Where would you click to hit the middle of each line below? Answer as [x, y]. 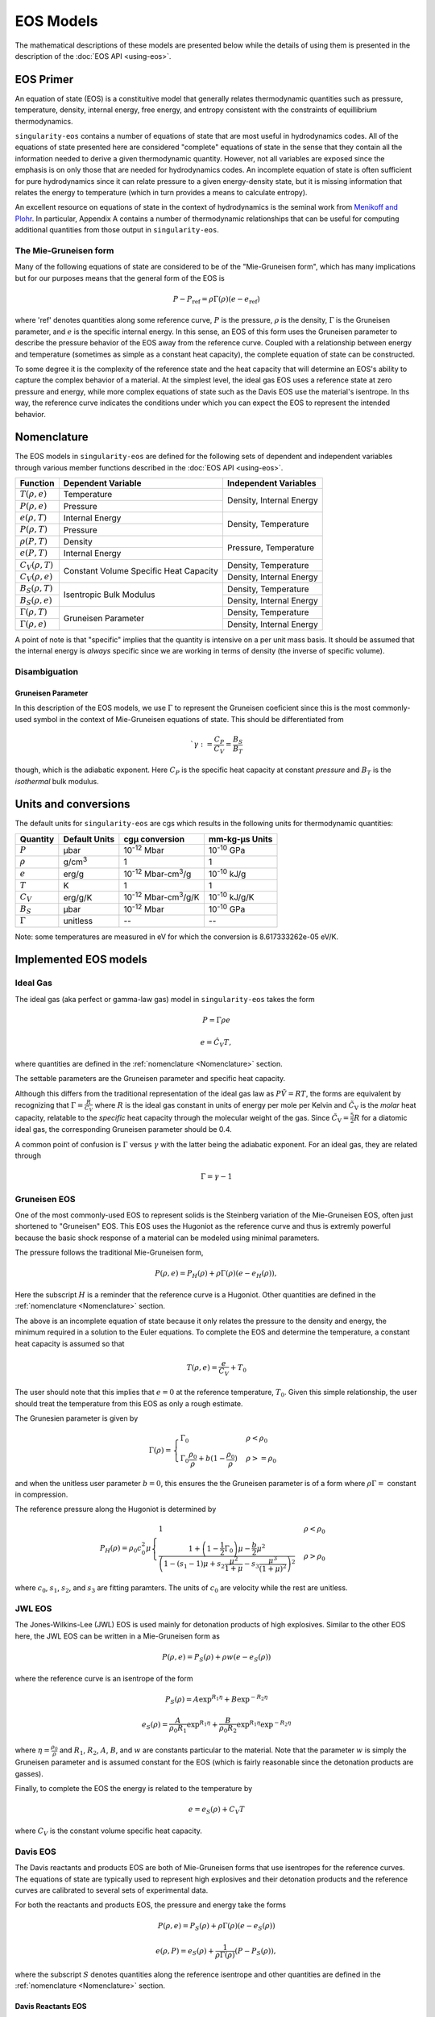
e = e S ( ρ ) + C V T [216, 1810]
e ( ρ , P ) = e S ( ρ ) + [185, 1952]
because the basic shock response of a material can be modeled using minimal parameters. [167, 1238]
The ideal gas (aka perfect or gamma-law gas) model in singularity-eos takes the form [165, 999]
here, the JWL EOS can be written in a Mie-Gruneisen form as [118, 1636]
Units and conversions [72, 804]
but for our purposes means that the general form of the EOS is [120, 278]
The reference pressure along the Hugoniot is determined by [116, 1510]
